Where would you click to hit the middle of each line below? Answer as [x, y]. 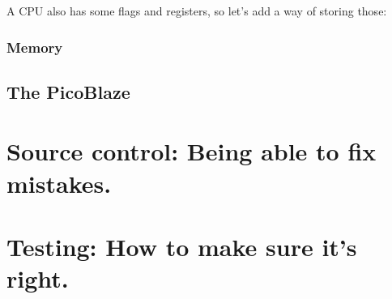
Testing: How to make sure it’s [182, 246]
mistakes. [59, 183]
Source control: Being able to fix [192, 151]
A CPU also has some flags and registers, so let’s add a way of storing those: [197, 11]
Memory [35, 47]
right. [38, 278]
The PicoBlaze [68, 91]
